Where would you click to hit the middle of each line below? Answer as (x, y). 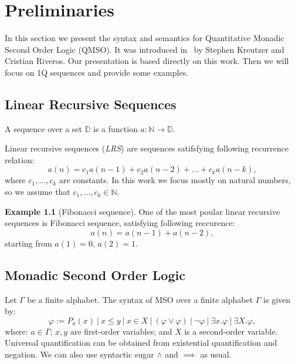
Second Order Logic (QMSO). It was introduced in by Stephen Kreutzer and (145, 49)
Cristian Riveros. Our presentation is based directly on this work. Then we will (147, 61)
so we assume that (38, 192)
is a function (116, 128)
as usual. (216, 354)
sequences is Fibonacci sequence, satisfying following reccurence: (120, 223)
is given (277, 299)
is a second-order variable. (231, 331)
